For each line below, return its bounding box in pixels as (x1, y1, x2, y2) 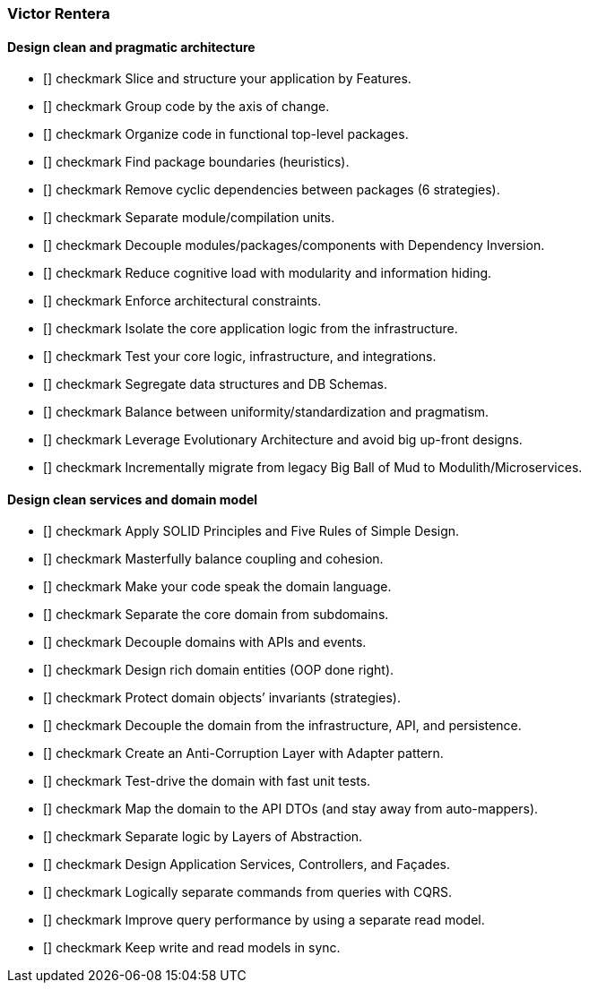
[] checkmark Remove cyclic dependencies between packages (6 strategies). (43, 182, 500, 198)
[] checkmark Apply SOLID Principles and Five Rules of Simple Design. (43, 523, 460, 539)
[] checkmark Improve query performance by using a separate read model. (43, 912, 485, 928)
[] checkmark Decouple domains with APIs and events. (43, 634, 367, 650)
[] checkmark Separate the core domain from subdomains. (43, 607, 389, 623)
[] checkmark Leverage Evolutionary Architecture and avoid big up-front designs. (43, 432, 523, 448)
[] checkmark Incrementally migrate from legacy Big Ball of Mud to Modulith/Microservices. (43, 460, 583, 476)
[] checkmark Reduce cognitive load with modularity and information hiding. (43, 265, 492, 281)
